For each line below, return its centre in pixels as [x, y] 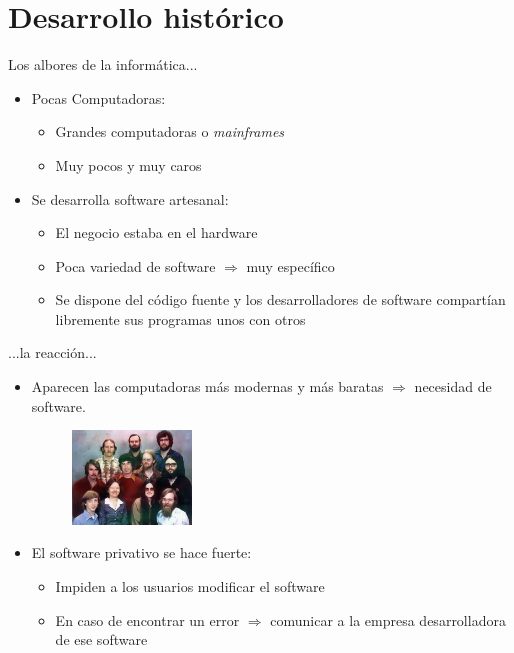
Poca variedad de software [135, 265]
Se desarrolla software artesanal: [130, 198]
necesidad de [453, 386]
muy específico [290, 265]
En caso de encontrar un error [147, 619]
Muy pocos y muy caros [128, 164]
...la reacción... [52, 352]
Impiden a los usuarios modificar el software [190, 586]
